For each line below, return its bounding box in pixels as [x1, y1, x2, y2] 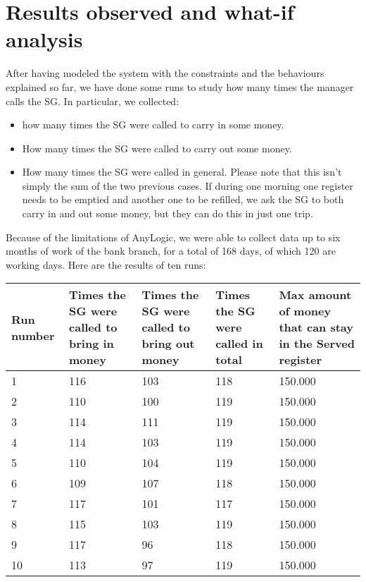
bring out [141, 335, 195, 352]
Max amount [279, 286, 352, 303]
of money [279, 303, 332, 320]
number [11, 327, 55, 344]
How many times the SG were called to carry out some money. [22, 140, 292, 155]
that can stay [279, 319, 354, 336]
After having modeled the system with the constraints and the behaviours [6, 66, 324, 80]
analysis [6, 25, 83, 54]
